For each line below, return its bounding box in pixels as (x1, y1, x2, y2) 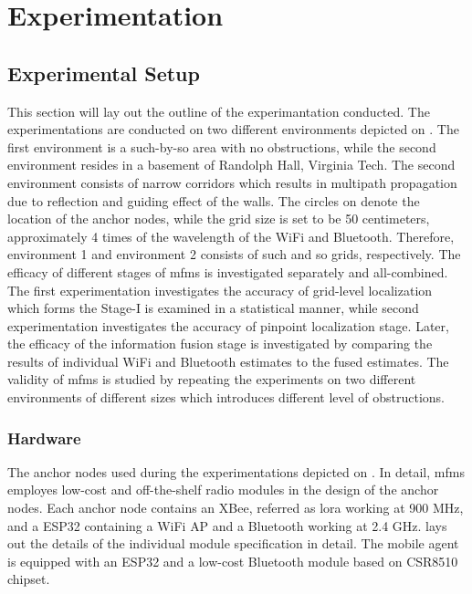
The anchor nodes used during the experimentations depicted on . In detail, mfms (7, 462, 465, 481)
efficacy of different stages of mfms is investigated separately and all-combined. (7, 262, 448, 281)
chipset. (7, 569, 50, 589)
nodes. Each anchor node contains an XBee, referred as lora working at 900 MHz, (7, 498, 464, 517)
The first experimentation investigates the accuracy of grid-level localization (7, 280, 433, 299)
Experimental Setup (7, 58, 200, 87)
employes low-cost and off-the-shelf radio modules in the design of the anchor (7, 480, 439, 499)
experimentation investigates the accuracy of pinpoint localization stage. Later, (7, 316, 449, 335)
